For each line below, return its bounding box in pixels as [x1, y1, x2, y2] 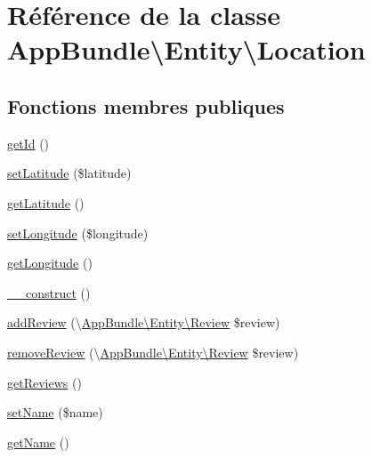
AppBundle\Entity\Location [7, 31, 366, 68]
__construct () [7, 283, 91, 301]
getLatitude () [7, 193, 85, 212]
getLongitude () [7, 253, 93, 272]
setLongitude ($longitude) [7, 223, 149, 242]
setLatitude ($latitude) [7, 164, 132, 182]
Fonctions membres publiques [7, 92, 285, 119]
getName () [7, 432, 69, 451]
